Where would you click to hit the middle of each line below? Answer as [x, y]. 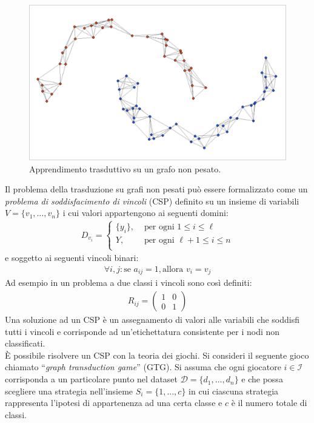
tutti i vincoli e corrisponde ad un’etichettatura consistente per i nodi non [142, 331]
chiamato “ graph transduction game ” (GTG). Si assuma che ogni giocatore [143, 367]
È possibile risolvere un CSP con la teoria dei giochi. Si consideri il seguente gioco [157, 355]
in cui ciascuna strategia [234, 391]
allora [173, 270]
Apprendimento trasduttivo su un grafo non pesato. [125, 168]
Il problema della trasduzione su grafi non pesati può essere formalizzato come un [156, 189]
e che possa [262, 379]
